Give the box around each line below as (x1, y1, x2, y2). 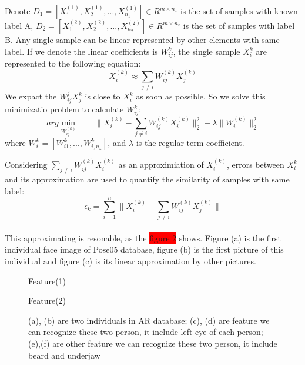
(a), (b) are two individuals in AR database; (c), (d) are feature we (28, 314, 270, 326)
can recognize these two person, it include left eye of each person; (28, 326, 263, 338)
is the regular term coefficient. (136, 137, 244, 149)
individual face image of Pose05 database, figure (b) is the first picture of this (5, 243, 284, 255)
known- (274, 5, 301, 16)
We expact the (5, 90, 57, 102)
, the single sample (173, 45, 240, 57)
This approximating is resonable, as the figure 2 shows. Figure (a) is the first (5, 231, 281, 244)
